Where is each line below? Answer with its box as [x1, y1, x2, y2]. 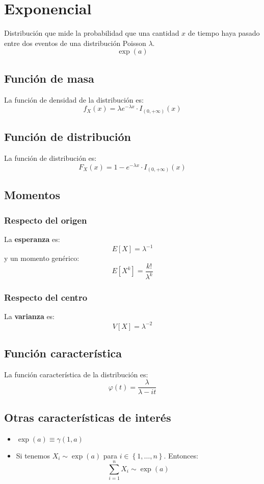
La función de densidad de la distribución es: [4, 94, 144, 105]
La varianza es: [4, 311, 55, 322]
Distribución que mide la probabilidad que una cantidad [4, 28, 179, 38]
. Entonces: [164, 450, 198, 461]
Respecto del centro [4, 291, 88, 304]
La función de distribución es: [4, 152, 97, 163]
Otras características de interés [4, 409, 171, 425]
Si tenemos [16, 450, 50, 461]
